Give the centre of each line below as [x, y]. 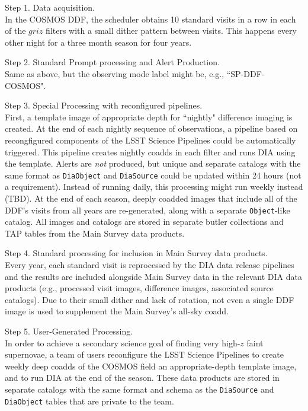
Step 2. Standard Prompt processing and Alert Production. [112, 62]
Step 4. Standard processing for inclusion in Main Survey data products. [136, 253]
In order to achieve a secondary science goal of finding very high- [123, 342]
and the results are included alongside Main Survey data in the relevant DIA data [153, 276]
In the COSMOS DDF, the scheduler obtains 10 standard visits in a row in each [150, 19]
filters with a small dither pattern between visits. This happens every [171, 31]
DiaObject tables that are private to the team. [89, 401]
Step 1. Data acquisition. [50, 7]
